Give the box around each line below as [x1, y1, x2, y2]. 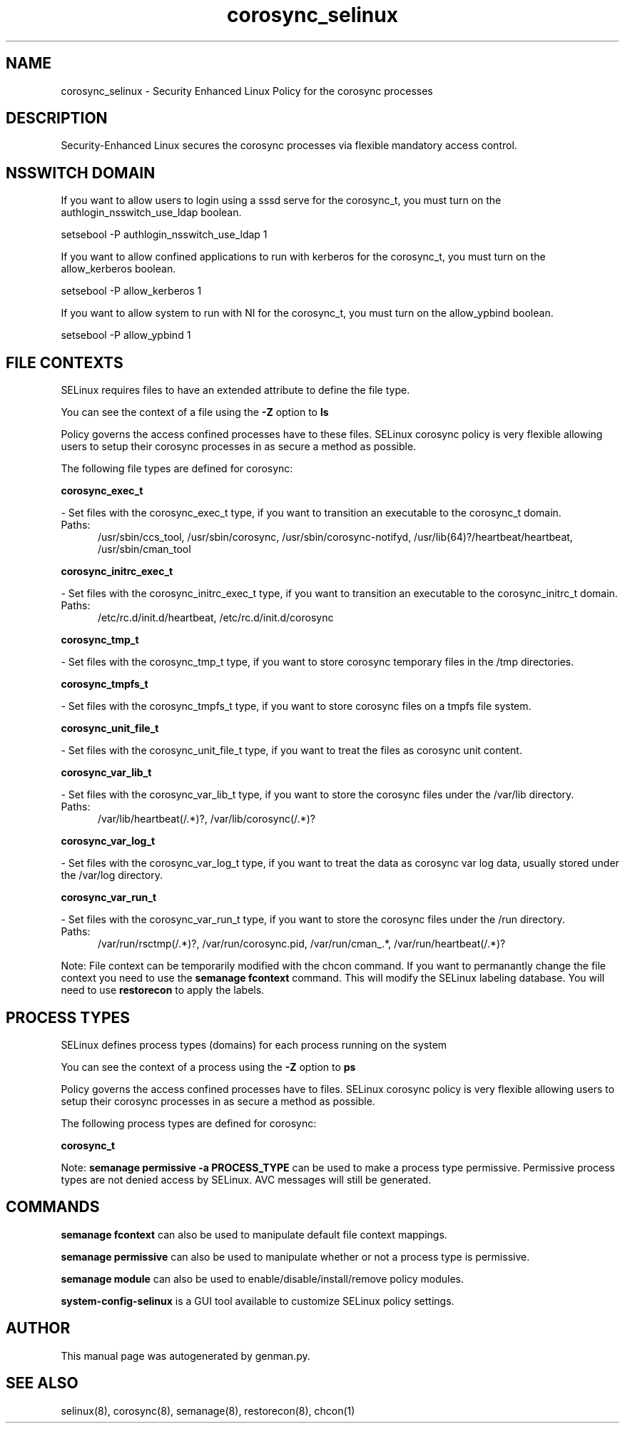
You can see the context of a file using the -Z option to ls [61, 406, 329, 419]
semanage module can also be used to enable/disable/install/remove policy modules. [61, 1272, 464, 1285]
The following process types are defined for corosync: [61, 1117, 317, 1129]
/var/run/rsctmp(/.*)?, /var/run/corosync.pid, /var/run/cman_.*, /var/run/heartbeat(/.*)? [98, 937, 506, 950]
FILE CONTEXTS [6, 353, 123, 372]
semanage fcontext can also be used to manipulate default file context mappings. [61, 1228, 447, 1241]
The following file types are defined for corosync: [61, 462, 293, 475]
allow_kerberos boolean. [61, 263, 176, 275]
